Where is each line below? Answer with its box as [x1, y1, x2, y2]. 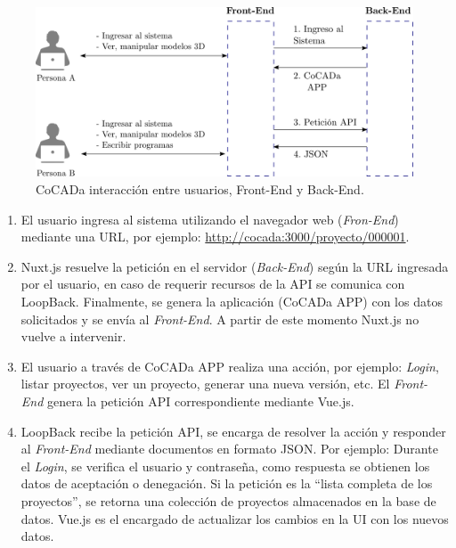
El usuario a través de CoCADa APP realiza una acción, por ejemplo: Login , [20, 356, 439, 375]
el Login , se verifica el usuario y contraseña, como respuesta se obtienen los [20, 456, 430, 475]
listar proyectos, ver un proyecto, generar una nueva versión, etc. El [20, 374, 390, 393]
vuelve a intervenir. [20, 327, 126, 346]
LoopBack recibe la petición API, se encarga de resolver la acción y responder [20, 421, 446, 440]
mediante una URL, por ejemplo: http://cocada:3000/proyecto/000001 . [20, 227, 410, 246]
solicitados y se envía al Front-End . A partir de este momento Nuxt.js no [20, 309, 419, 328]
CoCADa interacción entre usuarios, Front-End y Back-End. [36, 180, 364, 199]
